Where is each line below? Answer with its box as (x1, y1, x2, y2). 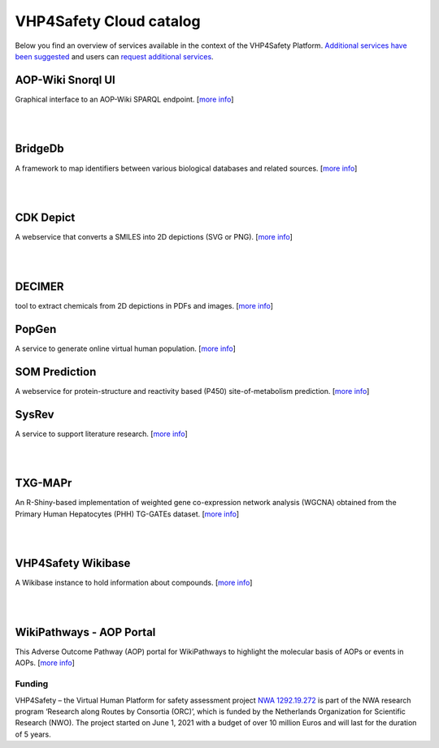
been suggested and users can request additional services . (15, 51, 215, 61)
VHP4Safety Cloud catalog (15, 12, 201, 30)
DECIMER (15, 279, 64, 293)
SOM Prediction (15, 365, 97, 378)
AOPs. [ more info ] (15, 658, 75, 668)
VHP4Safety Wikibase (15, 556, 131, 570)
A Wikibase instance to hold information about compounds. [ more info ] (15, 577, 253, 588)
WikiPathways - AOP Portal (15, 625, 156, 639)
